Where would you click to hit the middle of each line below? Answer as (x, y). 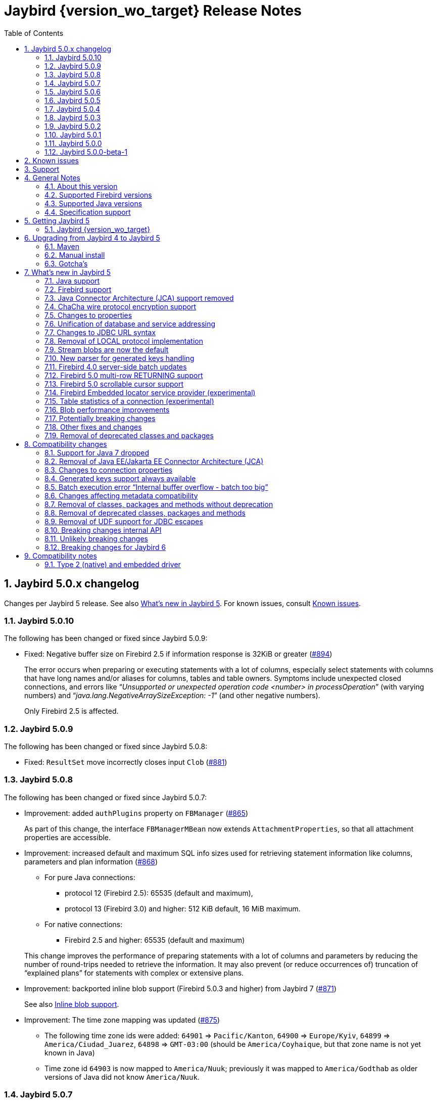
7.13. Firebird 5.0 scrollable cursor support (114, 384)
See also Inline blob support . (72, 1004)
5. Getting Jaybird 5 (57, 220)
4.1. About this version (81, 186)
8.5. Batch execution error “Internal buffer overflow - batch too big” (156, 487)
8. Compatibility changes (66, 444)
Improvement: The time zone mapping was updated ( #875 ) (122, 1020)
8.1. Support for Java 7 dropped (97, 452)
